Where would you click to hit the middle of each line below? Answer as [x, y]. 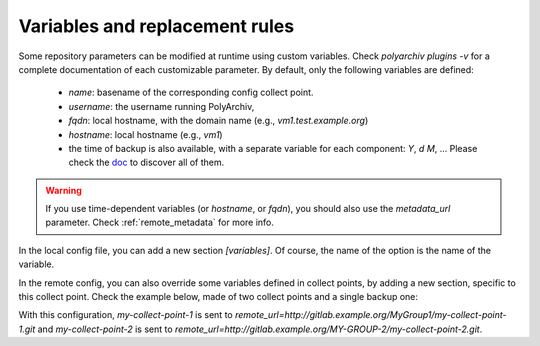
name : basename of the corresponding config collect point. [191, 92]
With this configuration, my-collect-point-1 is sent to [126, 315]
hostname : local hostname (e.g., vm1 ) [146, 134]
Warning [63, 190]
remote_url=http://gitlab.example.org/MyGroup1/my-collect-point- [371, 315]
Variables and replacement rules [156, 26]
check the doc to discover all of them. [146, 162]
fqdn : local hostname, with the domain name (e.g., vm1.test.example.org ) [218, 121]
